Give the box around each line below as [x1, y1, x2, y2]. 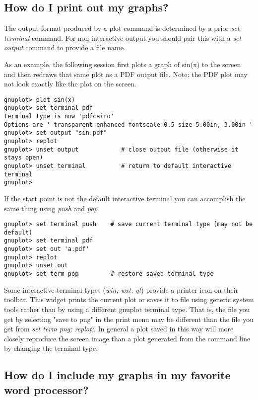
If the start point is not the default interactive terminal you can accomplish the [4, 193, 246, 203]
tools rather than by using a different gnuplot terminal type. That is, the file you [4, 304, 250, 314]
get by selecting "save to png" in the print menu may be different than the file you [4, 314, 254, 324]
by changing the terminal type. [4, 343, 98, 353]
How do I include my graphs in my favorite [4, 367, 231, 383]
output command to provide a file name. [4, 42, 126, 53]
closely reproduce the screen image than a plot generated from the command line [4, 333, 251, 343]
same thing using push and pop [4, 203, 98, 213]
